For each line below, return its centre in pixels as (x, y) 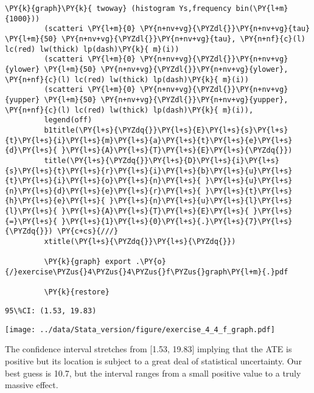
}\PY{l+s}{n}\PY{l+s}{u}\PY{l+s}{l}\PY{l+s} (201, 201)
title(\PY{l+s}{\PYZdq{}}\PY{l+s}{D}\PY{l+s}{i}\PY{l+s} (162, 160)
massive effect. (32, 385)
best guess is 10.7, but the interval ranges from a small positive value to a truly (153, 373)
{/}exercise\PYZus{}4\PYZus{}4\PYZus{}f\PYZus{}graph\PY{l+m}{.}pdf (147, 272)
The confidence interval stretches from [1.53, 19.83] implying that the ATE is (148, 349)
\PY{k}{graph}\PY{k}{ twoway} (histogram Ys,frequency (118, 9)
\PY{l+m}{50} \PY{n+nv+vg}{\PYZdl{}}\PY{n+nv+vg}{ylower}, (166, 69)
